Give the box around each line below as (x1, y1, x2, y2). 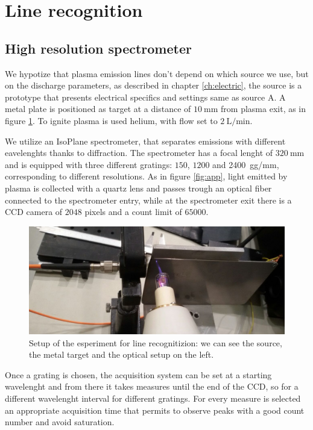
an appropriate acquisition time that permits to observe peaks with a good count (5, 404, 305, 416)
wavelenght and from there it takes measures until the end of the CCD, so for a (5, 380, 299, 393)
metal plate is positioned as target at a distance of (5, 102, 191, 115)
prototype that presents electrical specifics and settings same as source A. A (5, 90, 286, 103)
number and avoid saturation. (5, 416, 115, 428)
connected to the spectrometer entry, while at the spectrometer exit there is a (5, 193, 292, 206)
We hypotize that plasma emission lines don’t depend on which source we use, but (5, 67, 309, 79)
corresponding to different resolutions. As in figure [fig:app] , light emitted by (5, 170, 288, 182)
